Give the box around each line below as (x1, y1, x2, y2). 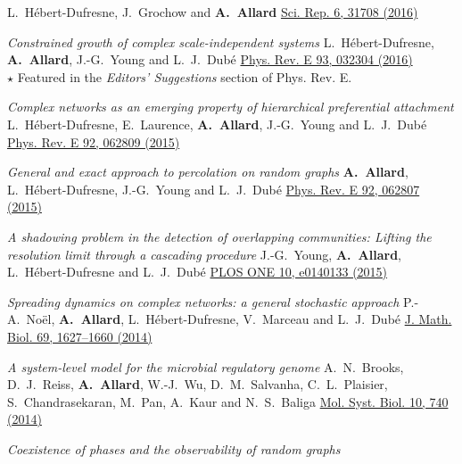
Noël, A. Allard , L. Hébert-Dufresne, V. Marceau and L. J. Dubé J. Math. (26, 310, 452, 328)
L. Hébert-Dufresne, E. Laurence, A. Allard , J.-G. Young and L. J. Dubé (7, 114, 427, 133)
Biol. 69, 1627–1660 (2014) (7, 327, 153, 345)
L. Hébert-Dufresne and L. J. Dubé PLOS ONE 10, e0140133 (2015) (7, 262, 388, 281)
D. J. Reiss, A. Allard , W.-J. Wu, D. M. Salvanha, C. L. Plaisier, (7, 375, 388, 394)
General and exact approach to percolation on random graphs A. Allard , (7, 162, 408, 181)
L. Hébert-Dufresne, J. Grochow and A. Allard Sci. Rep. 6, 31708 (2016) (7, 3, 418, 21)
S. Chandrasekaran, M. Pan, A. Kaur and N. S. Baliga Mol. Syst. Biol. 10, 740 (7, 392, 449, 410)
